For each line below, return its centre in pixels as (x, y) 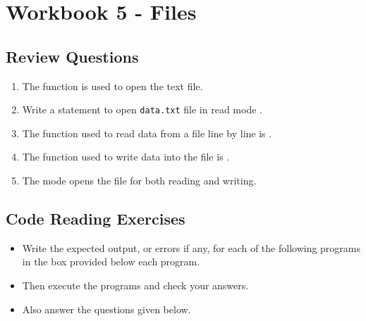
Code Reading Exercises (96, 218)
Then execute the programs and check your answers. (135, 285)
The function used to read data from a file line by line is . (147, 133)
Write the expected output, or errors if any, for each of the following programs (191, 247)
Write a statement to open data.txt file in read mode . (142, 109)
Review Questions (72, 56)
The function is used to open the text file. (112, 86)
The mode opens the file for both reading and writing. (139, 181)
